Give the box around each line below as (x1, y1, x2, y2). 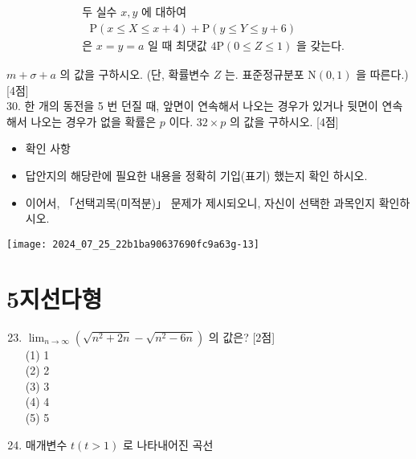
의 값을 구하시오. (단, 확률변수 (59, 66, 210, 83)
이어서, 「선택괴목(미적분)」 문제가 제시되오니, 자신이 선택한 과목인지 (25, 194, 376, 211)
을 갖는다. (296, 41, 345, 53)
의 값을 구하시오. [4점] (230, 113, 339, 129)
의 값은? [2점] (208, 328, 275, 345)
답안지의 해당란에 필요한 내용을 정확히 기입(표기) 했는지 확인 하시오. (25, 167, 368, 184)
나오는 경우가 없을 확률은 (31, 113, 157, 129)
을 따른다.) (356, 66, 409, 83)
